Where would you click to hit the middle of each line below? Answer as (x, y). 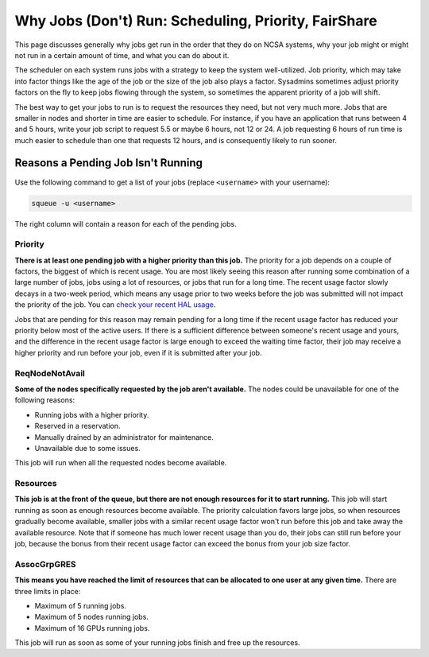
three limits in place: (48, 591)
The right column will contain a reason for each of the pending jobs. (126, 224)
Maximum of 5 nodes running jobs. (91, 617)
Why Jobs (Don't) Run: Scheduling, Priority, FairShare (196, 21)
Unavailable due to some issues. (87, 448)
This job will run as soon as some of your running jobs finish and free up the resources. (158, 643)
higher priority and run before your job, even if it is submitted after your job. (138, 352)
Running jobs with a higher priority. (92, 414)
